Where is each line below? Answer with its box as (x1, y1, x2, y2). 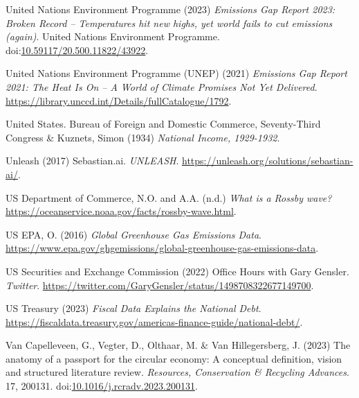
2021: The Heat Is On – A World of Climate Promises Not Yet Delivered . (6, 79, 317, 94)
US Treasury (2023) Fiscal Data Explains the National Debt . (6, 301, 261, 315)
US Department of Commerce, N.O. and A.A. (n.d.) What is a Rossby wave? (6, 190, 332, 205)
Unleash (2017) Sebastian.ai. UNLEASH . (6, 153, 179, 168)
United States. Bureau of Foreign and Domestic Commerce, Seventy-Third (6, 116, 321, 131)
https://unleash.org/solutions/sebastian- (181, 153, 353, 168)
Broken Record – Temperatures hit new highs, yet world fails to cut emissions (6, 15, 333, 30)
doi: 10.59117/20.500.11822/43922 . (6, 42, 149, 57)
